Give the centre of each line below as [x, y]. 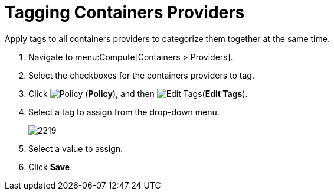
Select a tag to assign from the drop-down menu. [124, 112]
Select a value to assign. [76, 148]
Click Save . [50, 167]
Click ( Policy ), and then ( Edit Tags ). [138, 93]
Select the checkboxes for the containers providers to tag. [141, 75]
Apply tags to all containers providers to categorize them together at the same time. [167, 38]
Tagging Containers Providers [125, 12]
